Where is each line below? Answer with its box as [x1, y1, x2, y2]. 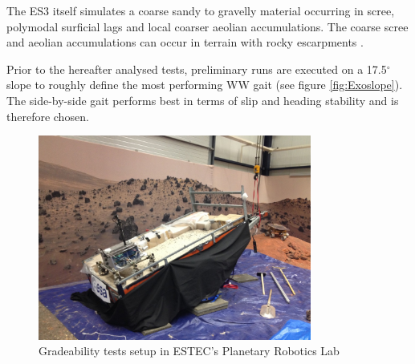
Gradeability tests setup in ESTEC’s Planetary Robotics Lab [39, 342, 340, 359]
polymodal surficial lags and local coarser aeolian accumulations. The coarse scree [6, 18, 409, 34]
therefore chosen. [6, 107, 89, 124]
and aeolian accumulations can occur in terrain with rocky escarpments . [6, 34, 364, 51]
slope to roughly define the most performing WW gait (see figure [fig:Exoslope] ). [6, 76, 403, 93]
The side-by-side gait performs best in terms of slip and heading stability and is [6, 91, 399, 108]
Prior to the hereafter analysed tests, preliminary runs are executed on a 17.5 [6, 60, 387, 77]
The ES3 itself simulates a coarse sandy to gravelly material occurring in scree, [6, 2, 395, 18]
